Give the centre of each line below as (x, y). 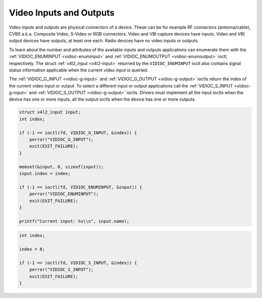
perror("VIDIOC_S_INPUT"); (62, 270)
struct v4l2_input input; (50, 112)
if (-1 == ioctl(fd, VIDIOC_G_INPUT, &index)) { (78, 133)
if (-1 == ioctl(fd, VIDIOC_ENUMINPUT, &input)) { (81, 187)
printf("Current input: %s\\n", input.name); (74, 221)
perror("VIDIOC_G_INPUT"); (62, 139)
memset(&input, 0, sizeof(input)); (61, 167)
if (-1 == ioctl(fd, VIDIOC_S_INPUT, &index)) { (78, 263)
